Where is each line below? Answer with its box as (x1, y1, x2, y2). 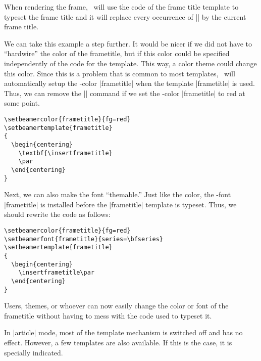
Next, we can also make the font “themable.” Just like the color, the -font (4, 189, 231, 200)
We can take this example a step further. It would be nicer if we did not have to (4, 38, 252, 49)
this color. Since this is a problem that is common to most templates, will (4, 68, 235, 78)
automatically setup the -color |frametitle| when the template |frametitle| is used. (4, 78, 255, 88)
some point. (4, 98, 40, 108)
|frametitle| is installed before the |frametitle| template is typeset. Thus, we (4, 199, 237, 209)
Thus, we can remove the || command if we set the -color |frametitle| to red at (4, 87, 245, 98)
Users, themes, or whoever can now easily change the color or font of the (4, 300, 229, 311)
